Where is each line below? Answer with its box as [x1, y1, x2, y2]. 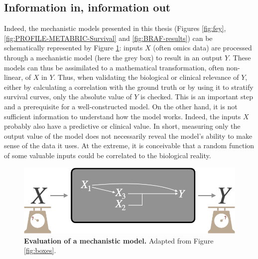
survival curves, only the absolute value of [4, 91, 132, 102]
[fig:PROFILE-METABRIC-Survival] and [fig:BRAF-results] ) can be [4, 32, 213, 43]
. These [229, 52, 251, 62]
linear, [4, 72, 23, 82]
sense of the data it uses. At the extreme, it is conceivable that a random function [4, 140, 255, 151]
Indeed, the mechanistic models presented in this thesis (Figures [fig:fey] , [4, 23, 226, 33]
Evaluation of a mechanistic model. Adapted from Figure [24, 235, 214, 246]
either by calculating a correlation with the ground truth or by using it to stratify [4, 81, 254, 92]
